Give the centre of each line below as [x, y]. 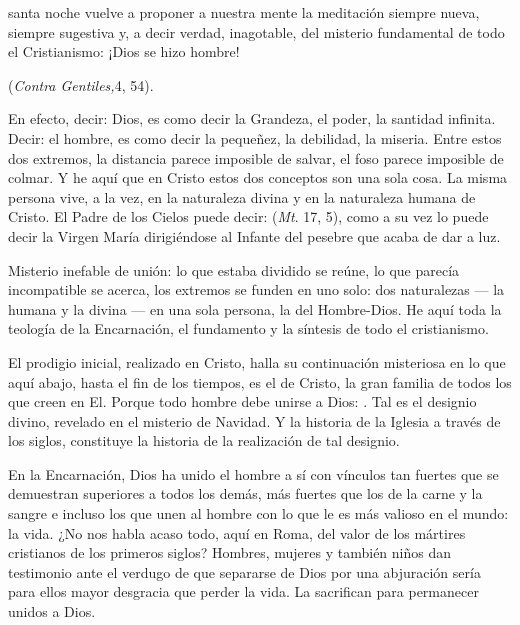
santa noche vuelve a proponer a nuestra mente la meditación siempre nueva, [244, 12]
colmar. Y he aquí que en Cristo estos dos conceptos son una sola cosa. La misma [258, 177]
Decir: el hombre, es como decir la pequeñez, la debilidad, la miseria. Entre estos [255, 137]
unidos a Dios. [52, 611]
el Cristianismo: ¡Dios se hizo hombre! [124, 51]
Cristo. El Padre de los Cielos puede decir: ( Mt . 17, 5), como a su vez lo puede [248, 216]
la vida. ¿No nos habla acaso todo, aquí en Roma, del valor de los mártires [237, 532]
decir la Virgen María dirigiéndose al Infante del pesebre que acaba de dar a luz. [254, 235]
